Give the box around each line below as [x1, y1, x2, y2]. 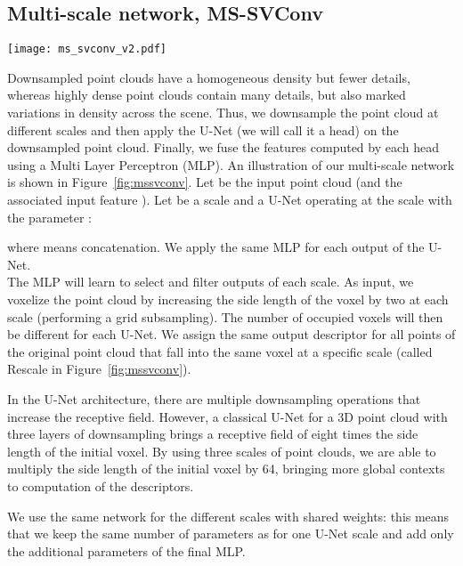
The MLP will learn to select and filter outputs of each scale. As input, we [7, 272, 414, 291]
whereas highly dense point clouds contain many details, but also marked [7, 85, 406, 104]
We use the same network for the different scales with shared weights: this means [7, 506, 450, 525]
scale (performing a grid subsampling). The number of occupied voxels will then [7, 307, 443, 326]
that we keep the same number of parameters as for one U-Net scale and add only [7, 524, 454, 543]
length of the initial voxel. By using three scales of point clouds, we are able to [7, 441, 436, 460]
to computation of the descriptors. [7, 476, 194, 495]
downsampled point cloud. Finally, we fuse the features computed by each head [7, 138, 440, 157]
